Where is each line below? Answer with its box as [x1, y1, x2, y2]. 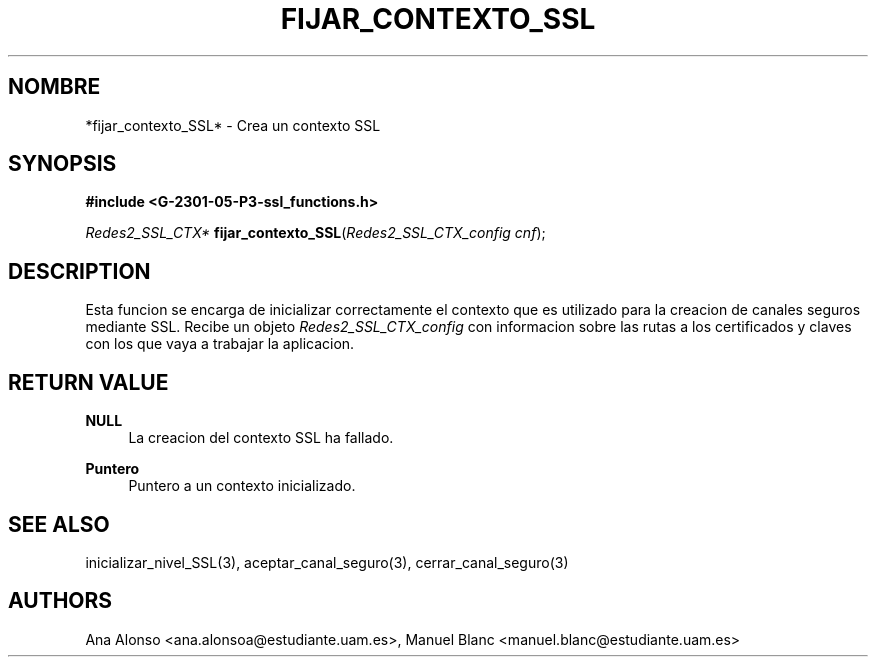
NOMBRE [8, 74, 101, 100]
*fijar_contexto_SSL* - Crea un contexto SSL [85, 116, 381, 134]
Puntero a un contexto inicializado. [128, 477, 356, 495]
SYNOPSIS [8, 151, 117, 177]
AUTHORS [8, 588, 113, 614]
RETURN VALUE [8, 369, 169, 395]
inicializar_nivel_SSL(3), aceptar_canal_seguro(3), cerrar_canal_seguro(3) [85, 553, 569, 571]
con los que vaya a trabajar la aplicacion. [85, 335, 355, 353]
